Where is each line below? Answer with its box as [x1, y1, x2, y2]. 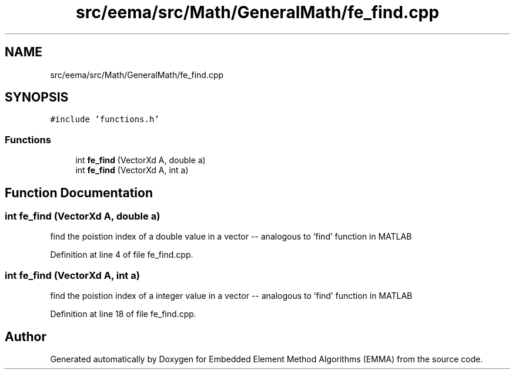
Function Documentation [5, 185, 153, 200]
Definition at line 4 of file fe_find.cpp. [50, 250, 193, 260]
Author [5, 329, 46, 344]
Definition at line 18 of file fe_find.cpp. [50, 309, 196, 319]
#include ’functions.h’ [50, 114, 159, 124]
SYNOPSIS [5, 90, 69, 105]
